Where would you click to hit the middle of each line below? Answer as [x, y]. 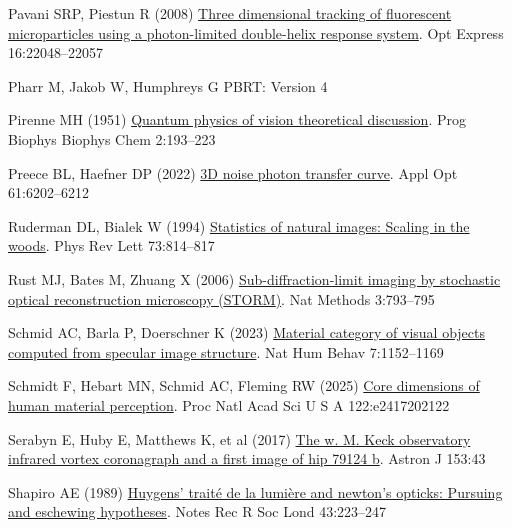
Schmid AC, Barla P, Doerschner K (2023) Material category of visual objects [247, 332]
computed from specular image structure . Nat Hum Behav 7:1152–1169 [226, 351]
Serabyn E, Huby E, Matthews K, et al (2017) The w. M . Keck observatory [239, 438]
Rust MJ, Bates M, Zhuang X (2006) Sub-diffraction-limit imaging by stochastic [254, 278]
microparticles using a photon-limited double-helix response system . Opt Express [256, 32]
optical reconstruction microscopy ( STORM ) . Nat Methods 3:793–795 [221, 298]
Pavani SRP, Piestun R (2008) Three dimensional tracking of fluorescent [230, 13]
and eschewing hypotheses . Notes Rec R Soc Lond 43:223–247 [197, 511]
